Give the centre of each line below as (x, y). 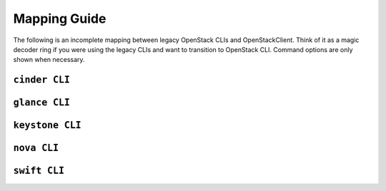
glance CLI (42, 103)
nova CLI (36, 148)
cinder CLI (42, 80)
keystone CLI (47, 125)
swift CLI (39, 171)
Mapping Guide (60, 19)
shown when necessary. (49, 60)
